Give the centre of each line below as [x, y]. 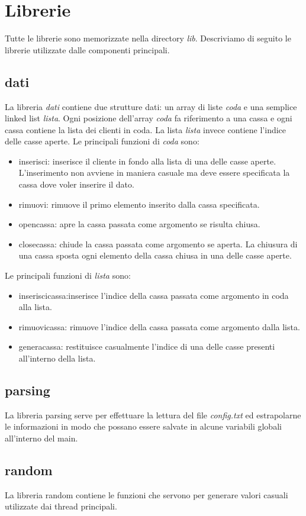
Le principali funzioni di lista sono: [68, 275]
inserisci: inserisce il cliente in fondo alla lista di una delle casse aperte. [147, 161]
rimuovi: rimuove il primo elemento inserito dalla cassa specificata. [139, 204]
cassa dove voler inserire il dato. [76, 184]
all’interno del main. [41, 438]
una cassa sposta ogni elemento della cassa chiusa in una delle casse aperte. [155, 255]
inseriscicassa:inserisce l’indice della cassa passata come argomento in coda [154, 295]
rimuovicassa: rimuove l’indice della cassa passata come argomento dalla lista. [159, 326]
